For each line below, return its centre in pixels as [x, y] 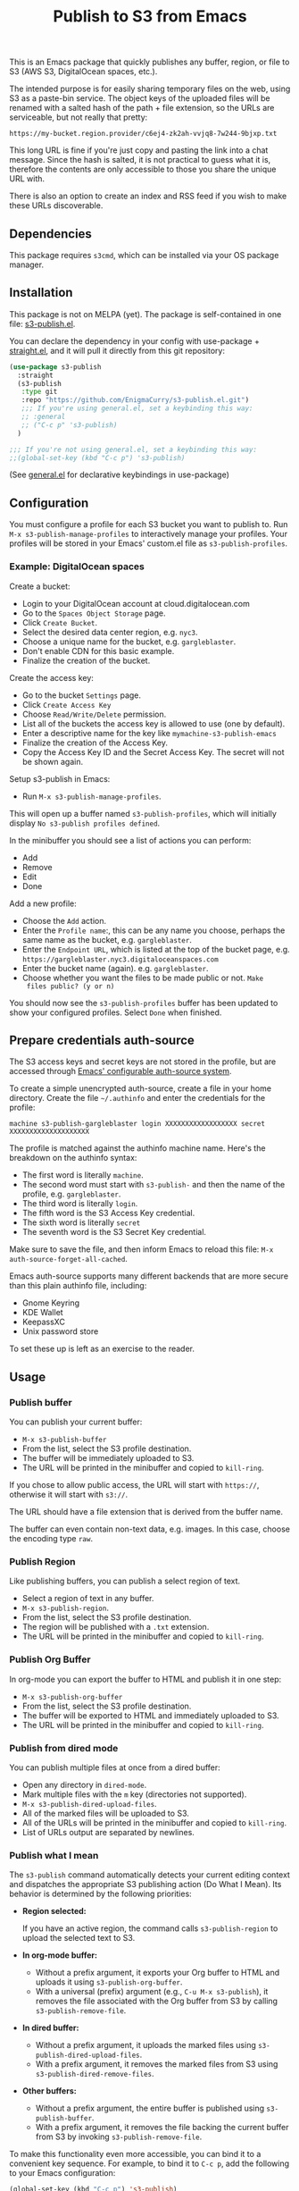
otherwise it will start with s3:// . [69, 1495]
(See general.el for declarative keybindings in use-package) [120, 474]
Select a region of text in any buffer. [88, 1599]
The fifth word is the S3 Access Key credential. [108, 1213]
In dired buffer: [50, 2028]
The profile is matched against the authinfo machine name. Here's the [137, 1148]
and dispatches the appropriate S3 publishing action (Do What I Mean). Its [145, 1885]
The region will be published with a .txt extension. [116, 1627]
